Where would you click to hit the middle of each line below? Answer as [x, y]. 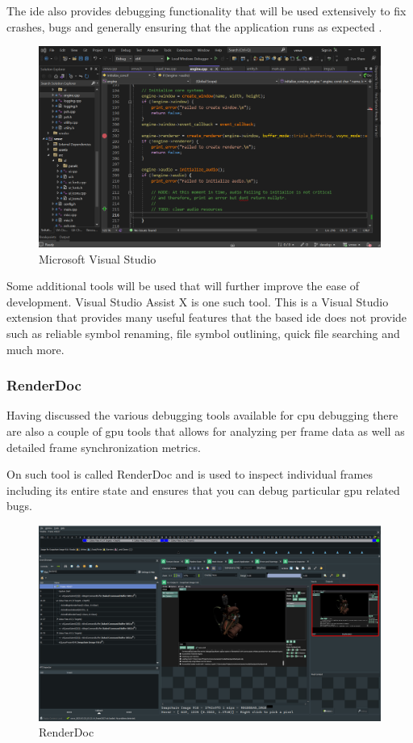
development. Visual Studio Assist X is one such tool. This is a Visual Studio [198, 301]
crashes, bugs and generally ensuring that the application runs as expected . [194, 26]
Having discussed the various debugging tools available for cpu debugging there [202, 415]
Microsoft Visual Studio [98, 258]
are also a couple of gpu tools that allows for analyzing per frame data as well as [206, 431]
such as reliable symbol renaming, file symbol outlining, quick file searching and [203, 333]
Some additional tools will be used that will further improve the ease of [183, 286]
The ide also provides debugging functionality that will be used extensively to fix [206, 11]
